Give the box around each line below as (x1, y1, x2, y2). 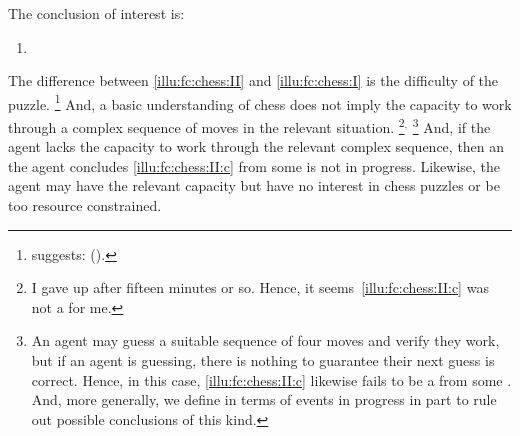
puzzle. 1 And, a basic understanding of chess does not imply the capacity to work (8, 90, 512, 114)
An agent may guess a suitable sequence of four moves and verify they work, (31, 330, 500, 351)
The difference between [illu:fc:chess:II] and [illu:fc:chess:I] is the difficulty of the (8, 70, 499, 91)
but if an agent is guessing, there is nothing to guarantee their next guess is (31, 350, 495, 371)
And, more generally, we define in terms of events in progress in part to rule (31, 389, 497, 410)
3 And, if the (412, 114, 491, 137)
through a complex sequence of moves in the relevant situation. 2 (8, 114, 405, 137)
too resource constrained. (8, 195, 162, 216)
